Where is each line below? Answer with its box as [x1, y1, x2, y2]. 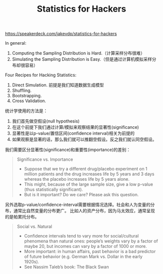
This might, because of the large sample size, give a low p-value [24, 181, 153, 188]
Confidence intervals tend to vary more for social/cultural [24, 233, 139, 239]
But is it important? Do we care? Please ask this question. [24, 192, 139, 198]
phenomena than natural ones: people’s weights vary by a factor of [24, 238, 158, 244]
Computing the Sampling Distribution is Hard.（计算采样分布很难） [12, 50, 145, 56]
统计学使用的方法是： [5, 108, 48, 114]
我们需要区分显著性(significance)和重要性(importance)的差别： [5, 147, 131, 153]
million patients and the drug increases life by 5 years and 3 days [24, 171, 154, 177]
